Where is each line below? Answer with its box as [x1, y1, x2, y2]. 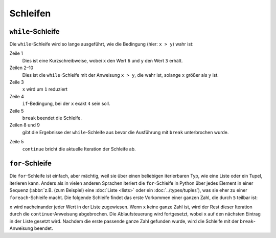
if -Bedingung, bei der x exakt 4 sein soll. [22, 100, 110, 107]
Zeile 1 [9, 50, 23, 56]
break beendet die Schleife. [22, 115, 82, 121]
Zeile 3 [9, 79, 24, 85]
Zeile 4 [9, 93, 24, 99]
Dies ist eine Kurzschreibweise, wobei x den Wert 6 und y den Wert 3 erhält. [22, 57, 183, 63]
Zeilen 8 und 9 [9, 122, 40, 128]
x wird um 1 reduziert [22, 86, 68, 92]
